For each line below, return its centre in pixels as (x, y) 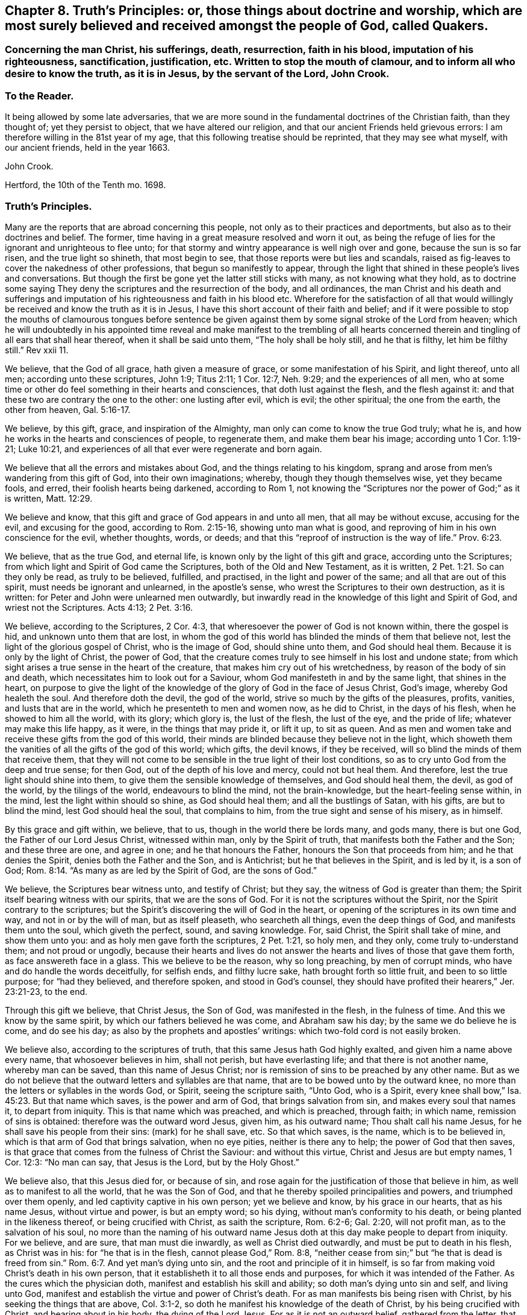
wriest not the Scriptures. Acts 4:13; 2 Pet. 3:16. (99, 607)
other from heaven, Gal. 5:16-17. (68, 409)
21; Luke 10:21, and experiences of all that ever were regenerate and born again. (164, 449)
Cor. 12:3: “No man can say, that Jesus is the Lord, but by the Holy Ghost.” (152, 1162)
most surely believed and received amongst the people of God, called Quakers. (247, 26)
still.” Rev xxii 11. (37, 350)
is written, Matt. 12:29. (49, 498)
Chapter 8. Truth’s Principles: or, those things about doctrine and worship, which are (264, 11)
